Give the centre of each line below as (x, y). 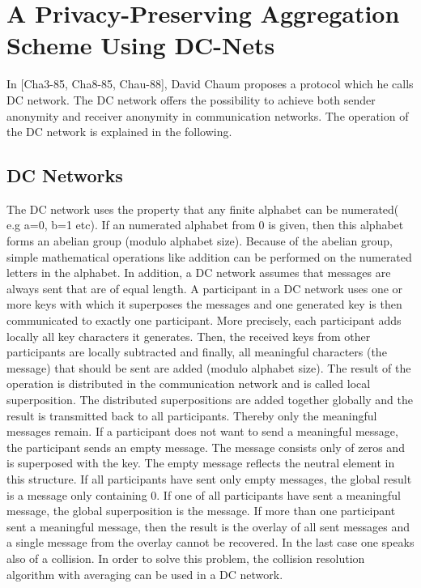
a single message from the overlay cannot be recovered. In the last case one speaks (210, 542)
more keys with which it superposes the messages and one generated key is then (204, 304)
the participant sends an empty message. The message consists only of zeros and (206, 447)
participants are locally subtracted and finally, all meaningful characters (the (197, 352)
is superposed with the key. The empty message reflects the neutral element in (201, 463)
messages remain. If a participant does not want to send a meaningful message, (202, 431)
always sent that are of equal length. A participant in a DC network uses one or (205, 288)
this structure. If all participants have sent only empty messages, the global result (209, 478)
